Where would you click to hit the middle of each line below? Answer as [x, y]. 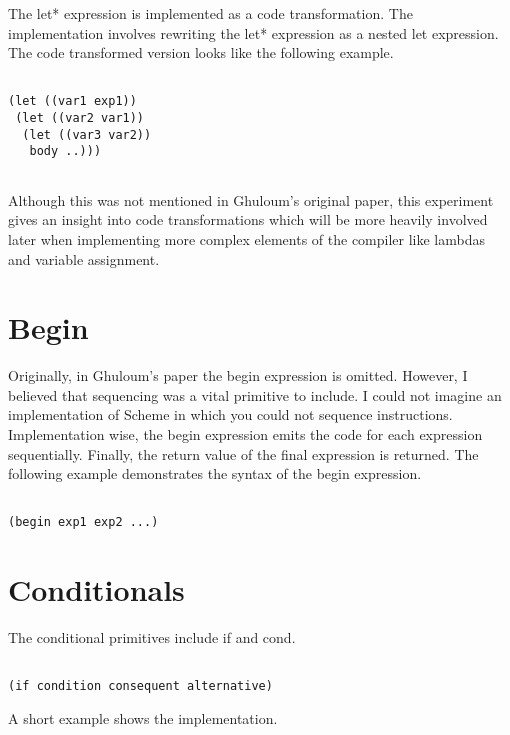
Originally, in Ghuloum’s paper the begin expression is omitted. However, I [238, 375]
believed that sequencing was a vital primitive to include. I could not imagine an [255, 394]
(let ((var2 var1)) [80, 118]
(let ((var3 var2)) [87, 134]
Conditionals [96, 589]
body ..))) [65, 151]
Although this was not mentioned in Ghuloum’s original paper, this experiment [251, 199]
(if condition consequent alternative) [140, 686]
